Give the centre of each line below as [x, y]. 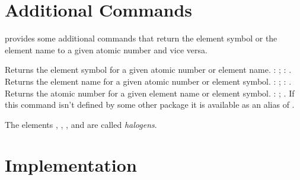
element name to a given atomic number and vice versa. [106, 49]
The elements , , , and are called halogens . [81, 124]
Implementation [71, 165]
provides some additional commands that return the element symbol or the [141, 38]
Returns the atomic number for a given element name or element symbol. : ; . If [150, 93]
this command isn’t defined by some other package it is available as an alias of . [150, 105]
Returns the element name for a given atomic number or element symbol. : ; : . [148, 81]
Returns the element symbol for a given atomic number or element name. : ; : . [148, 70]
